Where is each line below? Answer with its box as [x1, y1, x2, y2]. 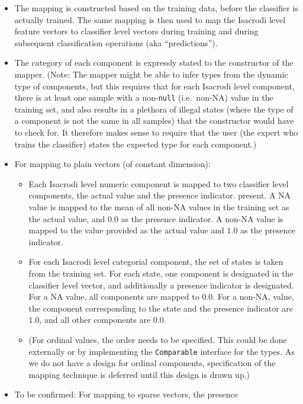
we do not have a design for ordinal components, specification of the [28, 357, 276, 369]
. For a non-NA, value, [212, 290, 294, 303]
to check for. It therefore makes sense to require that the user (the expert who [14, 126, 298, 138]
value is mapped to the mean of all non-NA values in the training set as [28, 200, 289, 213]
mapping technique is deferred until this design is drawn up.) [28, 368, 250, 380]
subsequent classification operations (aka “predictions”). [14, 36, 218, 49]
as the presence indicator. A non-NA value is [121, 212, 283, 225]
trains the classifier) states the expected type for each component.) [14, 137, 257, 150]
